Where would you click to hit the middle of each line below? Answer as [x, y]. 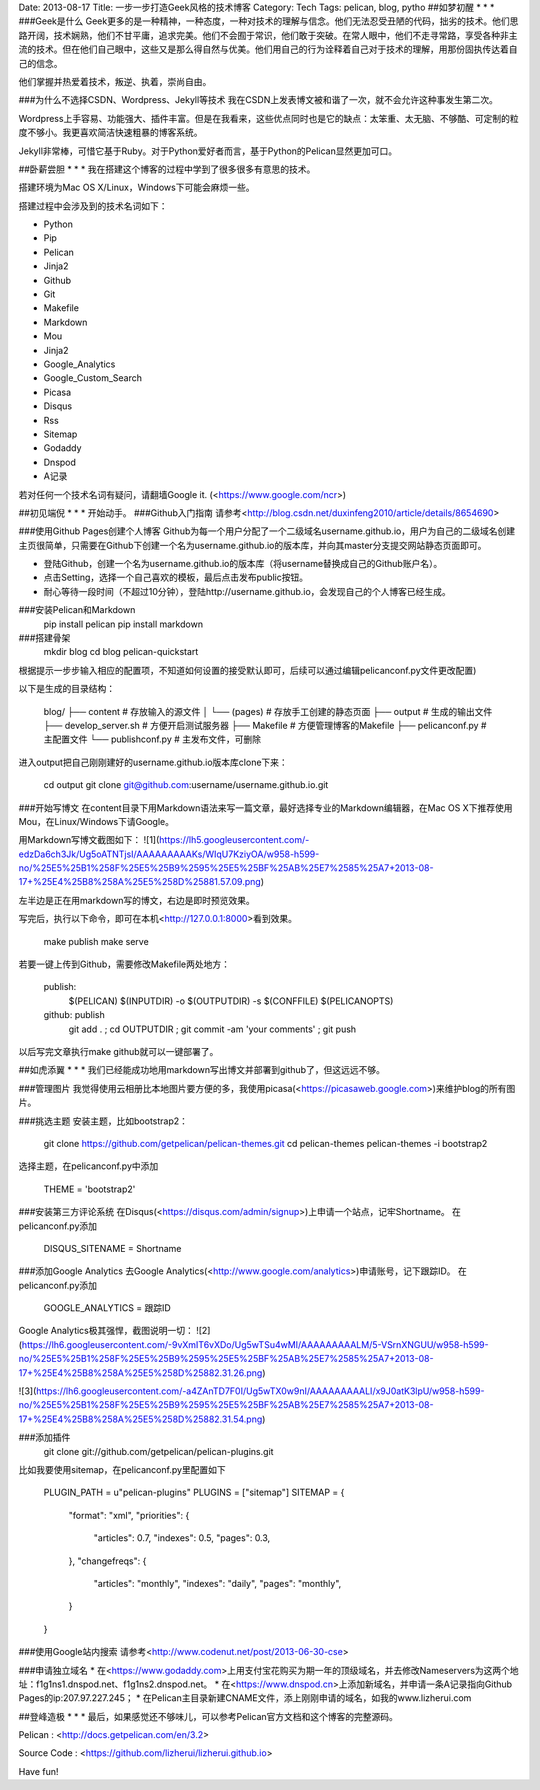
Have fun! [38, 1771]
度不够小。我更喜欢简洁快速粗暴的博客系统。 [110, 132]
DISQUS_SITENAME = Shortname [112, 1248]
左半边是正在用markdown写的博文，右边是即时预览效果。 [136, 900]
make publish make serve [96, 941]
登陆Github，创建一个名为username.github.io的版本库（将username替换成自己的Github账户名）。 [243, 564]
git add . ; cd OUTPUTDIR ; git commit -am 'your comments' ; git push [212, 1029]
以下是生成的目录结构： [66, 689]
